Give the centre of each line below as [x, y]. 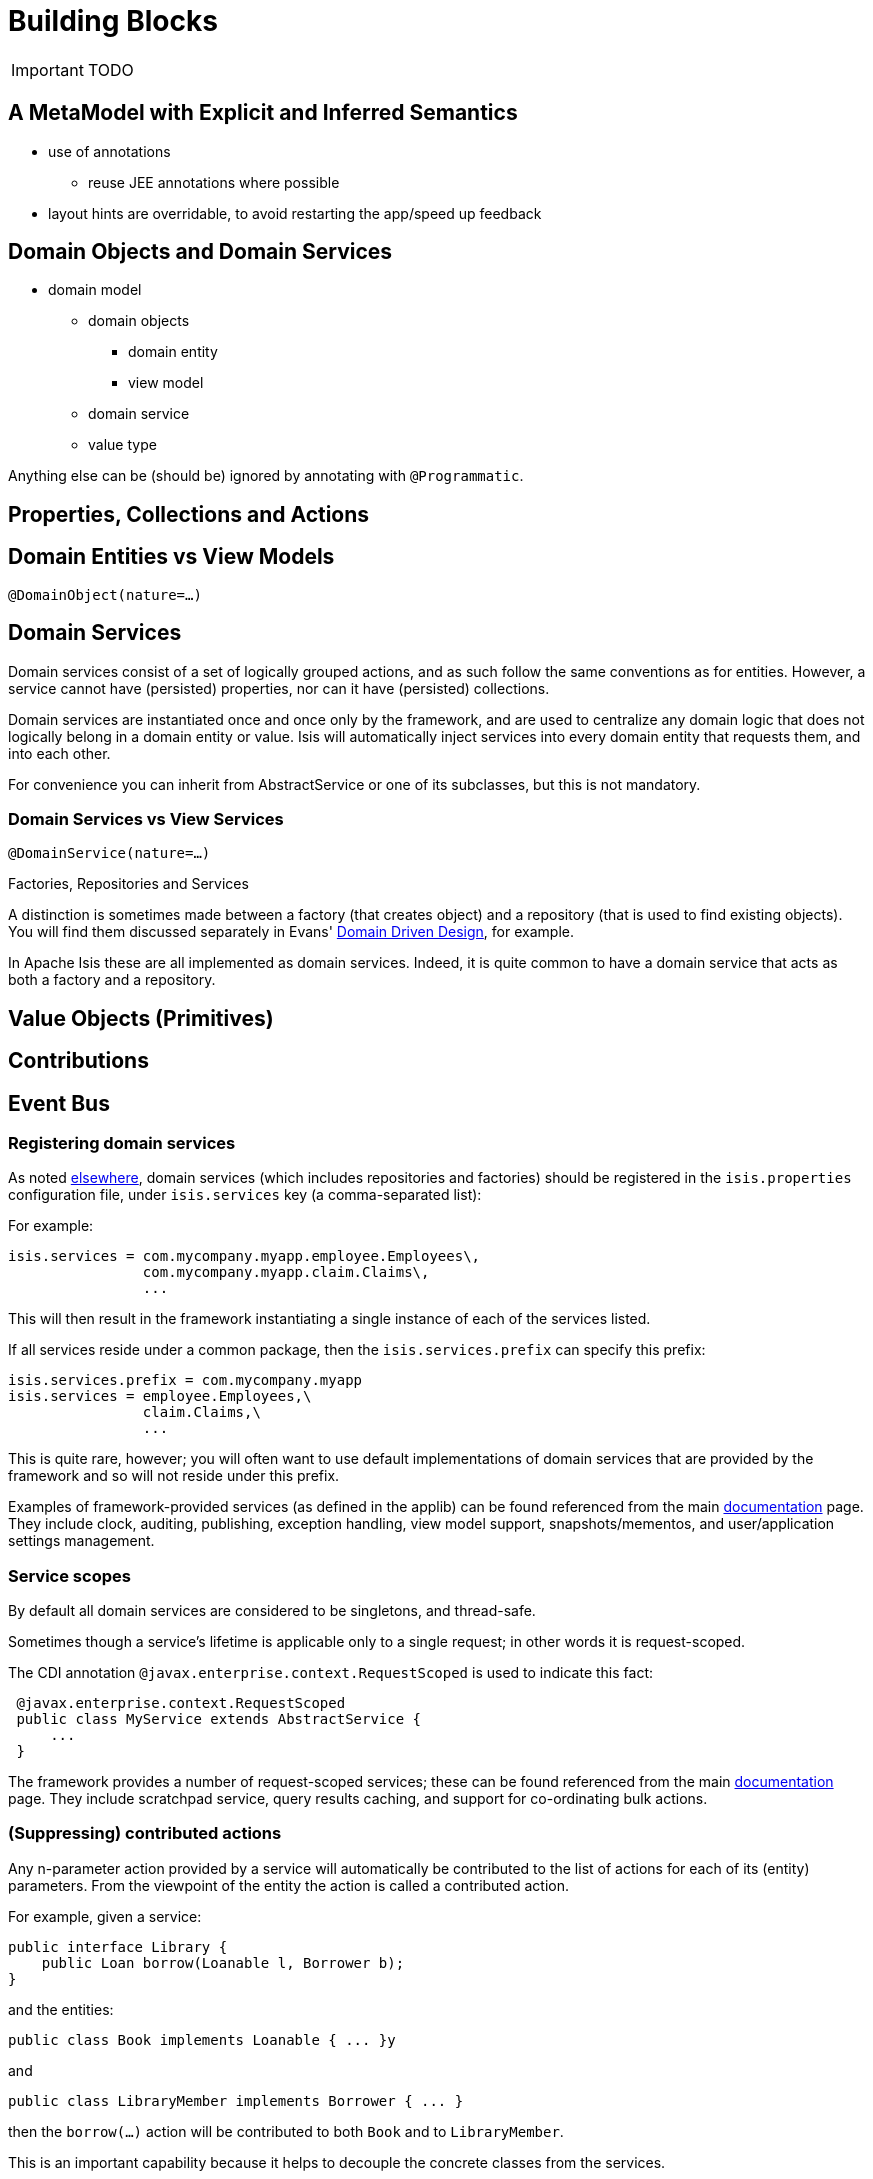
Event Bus [59, 1103]
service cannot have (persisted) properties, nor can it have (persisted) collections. [279, 688]
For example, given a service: [105, 1916]
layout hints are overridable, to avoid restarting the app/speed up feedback [295, 213]
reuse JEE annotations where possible [214, 182]
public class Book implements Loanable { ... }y [202, 2039]
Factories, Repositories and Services [128, 884]
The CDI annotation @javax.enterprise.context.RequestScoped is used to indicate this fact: [331, 1673]
